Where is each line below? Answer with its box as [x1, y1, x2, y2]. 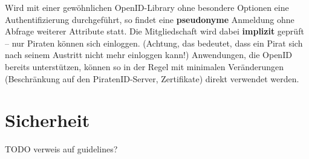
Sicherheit [5, 108, 90, 132]
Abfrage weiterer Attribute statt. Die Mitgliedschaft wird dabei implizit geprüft [5, 25, 304, 37]
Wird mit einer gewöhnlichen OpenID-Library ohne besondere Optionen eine [5, 1, 289, 13]
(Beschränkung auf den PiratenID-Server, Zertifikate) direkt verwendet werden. [5, 72, 299, 85]
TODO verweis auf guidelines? [5, 143, 118, 155]
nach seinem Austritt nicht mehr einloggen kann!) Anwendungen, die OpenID [5, 48, 292, 61]
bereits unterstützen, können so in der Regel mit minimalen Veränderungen [5, 60, 284, 73]
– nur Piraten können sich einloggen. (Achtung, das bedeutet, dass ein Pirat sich [5, 36, 303, 49]
